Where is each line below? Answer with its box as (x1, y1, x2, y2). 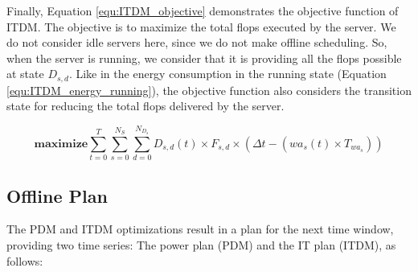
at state (6, 65, 44, 82)
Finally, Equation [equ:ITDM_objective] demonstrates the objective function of (6, 2, 399, 19)
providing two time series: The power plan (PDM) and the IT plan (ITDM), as (6, 237, 396, 253)
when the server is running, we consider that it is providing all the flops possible (6, 49, 402, 66)
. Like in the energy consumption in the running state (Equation (68, 65, 387, 82)
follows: (6, 252, 43, 269)
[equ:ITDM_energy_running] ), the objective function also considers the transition (6, 81, 412, 98)
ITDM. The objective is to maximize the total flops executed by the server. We (6, 18, 396, 35)
